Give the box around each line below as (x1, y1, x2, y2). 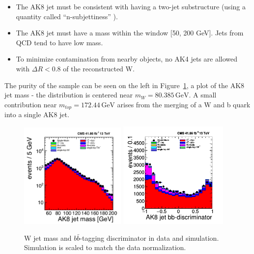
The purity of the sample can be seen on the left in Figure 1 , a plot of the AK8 (4, 80, 245, 90)
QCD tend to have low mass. (16, 37, 103, 47)
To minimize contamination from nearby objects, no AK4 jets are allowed (16, 54, 237, 64)
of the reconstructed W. (63, 63, 135, 73)
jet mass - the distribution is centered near (4, 90, 133, 100)
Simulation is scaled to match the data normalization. (24, 242, 186, 253)
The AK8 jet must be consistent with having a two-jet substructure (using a (16, 1, 246, 11)
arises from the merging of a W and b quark (117, 99, 251, 109)
